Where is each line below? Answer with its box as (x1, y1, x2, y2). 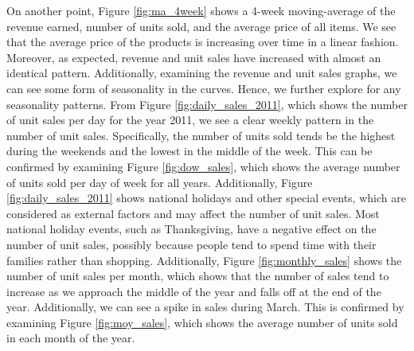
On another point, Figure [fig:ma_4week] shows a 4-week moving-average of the (6, 2, 396, 18)
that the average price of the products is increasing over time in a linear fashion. (6, 33, 399, 50)
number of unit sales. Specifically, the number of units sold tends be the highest (6, 127, 396, 143)
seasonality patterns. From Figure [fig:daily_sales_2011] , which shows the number (6, 96, 408, 112)
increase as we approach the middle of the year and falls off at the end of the (6, 283, 381, 299)
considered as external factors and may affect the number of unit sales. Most (6, 205, 380, 221)
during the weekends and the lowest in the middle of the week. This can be (6, 142, 373, 159)
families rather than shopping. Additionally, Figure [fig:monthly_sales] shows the (6, 252, 402, 268)
